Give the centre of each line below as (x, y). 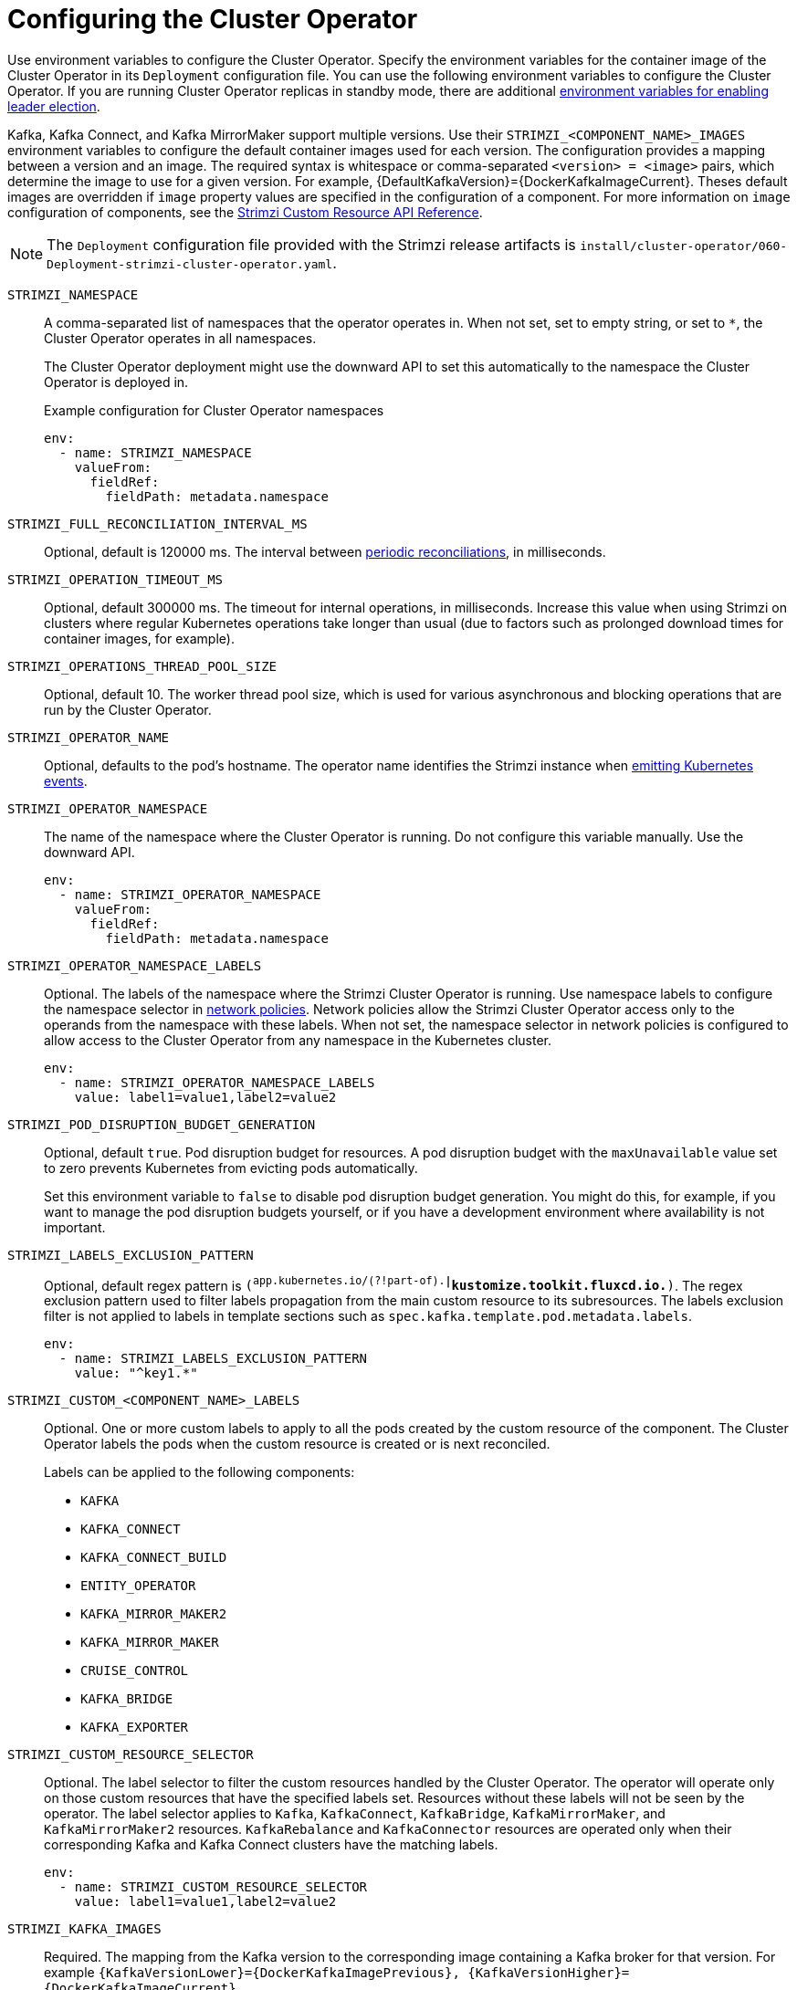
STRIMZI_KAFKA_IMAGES (84, 1929)
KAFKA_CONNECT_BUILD (154, 1558)
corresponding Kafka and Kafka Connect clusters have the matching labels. (271, 1845)
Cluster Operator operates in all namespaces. (180, 338)
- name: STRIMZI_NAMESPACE (155, 452)
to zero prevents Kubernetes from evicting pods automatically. (231, 1168)
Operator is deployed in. (116, 382)
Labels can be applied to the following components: (199, 1472)
